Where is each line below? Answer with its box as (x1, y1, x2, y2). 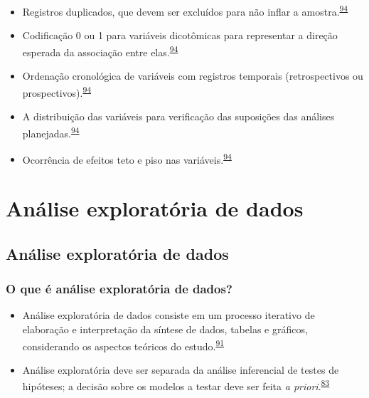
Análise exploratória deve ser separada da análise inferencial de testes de (22, 362, 339, 377)
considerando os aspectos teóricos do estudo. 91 (22, 336, 225, 353)
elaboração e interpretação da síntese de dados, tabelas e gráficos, (22, 322, 308, 336)
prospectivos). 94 (22, 83, 92, 100)
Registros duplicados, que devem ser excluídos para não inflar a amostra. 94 (22, 2, 348, 19)
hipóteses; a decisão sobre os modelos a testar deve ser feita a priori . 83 (22, 377, 330, 394)
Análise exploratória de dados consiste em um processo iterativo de (22, 308, 315, 323)
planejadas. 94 (22, 123, 80, 140)
